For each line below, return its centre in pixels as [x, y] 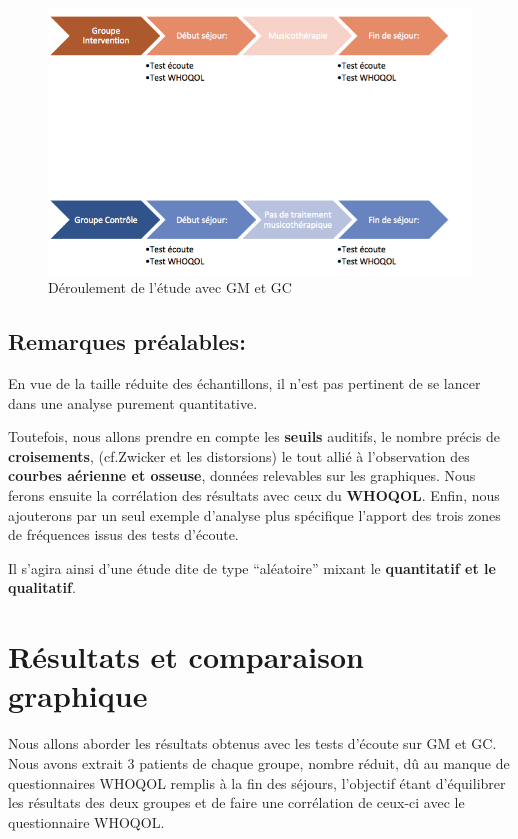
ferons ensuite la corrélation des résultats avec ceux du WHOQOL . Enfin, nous [254, 495]
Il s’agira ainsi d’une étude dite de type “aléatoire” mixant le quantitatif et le [252, 567]
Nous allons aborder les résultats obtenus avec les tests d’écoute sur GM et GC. [252, 743]
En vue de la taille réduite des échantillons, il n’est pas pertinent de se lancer [244, 383]
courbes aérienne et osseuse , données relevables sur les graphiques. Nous [242, 475]
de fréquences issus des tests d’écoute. [123, 534]
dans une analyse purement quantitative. [133, 402]
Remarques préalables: [127, 341]
